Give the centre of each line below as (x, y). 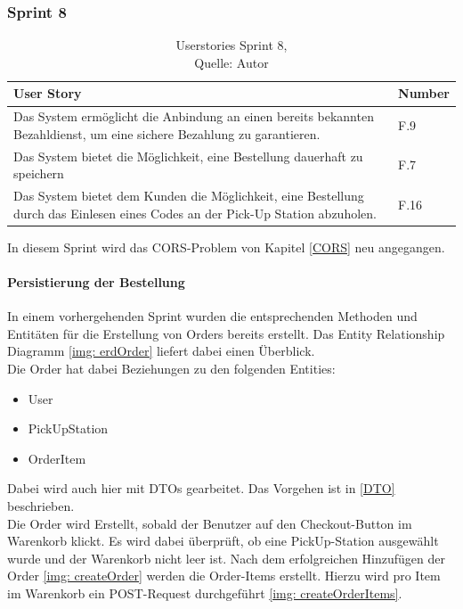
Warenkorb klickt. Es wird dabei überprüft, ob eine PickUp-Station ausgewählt (223, 541)
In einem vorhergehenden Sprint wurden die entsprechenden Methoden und (212, 316)
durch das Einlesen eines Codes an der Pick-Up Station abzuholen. (195, 213)
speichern (39, 173)
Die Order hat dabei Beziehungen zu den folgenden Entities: (171, 368)
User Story (48, 93)
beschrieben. (41, 505)
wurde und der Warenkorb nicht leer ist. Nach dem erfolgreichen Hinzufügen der (226, 558)
